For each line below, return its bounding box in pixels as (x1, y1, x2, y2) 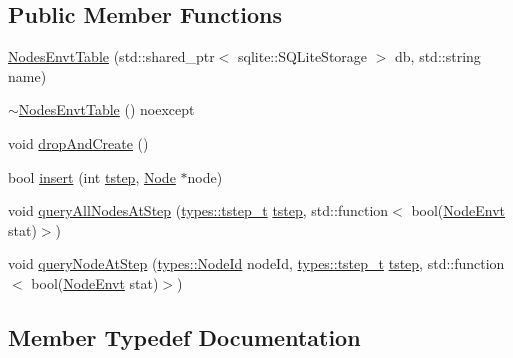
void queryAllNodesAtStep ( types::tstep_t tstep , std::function (8, 200, 389, 221)
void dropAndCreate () (8, 132, 149, 153)
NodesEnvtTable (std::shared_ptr (8, 46, 215, 67)
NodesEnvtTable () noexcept (18, 99, 195, 120)
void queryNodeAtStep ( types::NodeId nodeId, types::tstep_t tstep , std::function (8, 253, 505, 274)
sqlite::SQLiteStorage (237, 46, 368, 67)
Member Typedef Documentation (8, 321, 361, 352)
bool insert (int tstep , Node (8, 166, 176, 187)
